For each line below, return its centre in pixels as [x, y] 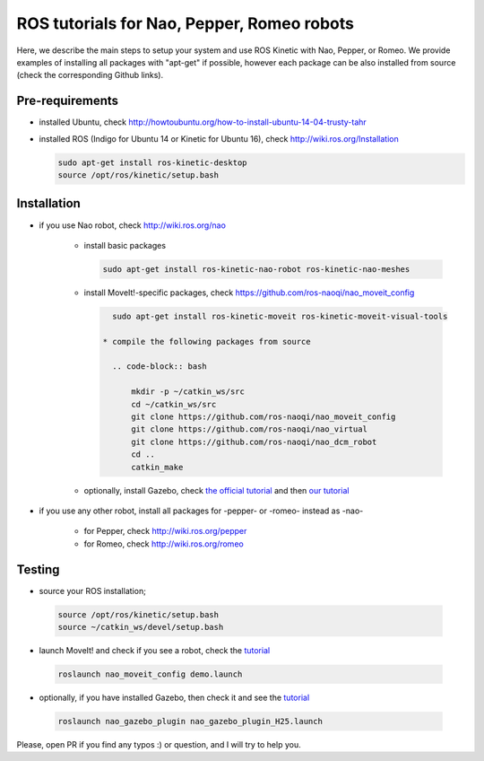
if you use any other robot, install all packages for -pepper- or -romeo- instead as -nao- [201, 511]
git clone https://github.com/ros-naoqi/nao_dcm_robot [254, 442]
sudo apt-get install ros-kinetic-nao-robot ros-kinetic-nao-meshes [256, 269]
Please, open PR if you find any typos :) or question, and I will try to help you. [159, 744]
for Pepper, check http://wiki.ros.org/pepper [165, 531]
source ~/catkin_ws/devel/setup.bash [141, 627]
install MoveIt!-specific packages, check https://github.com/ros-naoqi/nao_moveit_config [249, 293]
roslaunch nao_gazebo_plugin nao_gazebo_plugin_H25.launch [190, 721]
